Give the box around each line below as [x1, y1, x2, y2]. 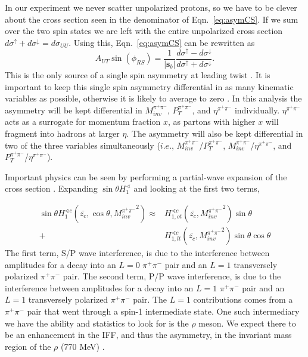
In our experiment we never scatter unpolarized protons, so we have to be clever [5, 1, 297, 13]
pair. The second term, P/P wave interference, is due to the [63, 270, 281, 282]
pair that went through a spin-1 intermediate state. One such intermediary [27, 305, 300, 318]
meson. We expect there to [198, 316, 296, 329]
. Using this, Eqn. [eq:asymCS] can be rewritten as [69, 36, 255, 48]
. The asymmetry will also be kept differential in [126, 127, 303, 139]
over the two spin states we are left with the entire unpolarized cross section [5, 24, 283, 37]
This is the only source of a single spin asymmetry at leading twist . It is [5, 68, 270, 81]
